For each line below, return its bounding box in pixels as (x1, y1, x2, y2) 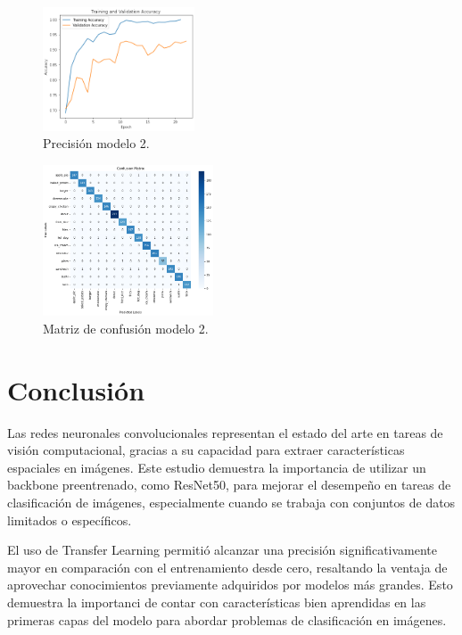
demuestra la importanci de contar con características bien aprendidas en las (7, 592, 426, 611)
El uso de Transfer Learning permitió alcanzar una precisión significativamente (7, 540, 438, 559)
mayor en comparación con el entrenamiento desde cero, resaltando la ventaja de (7, 557, 448, 576)
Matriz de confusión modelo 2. (43, 318, 209, 337)
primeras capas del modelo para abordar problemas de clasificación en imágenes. (7, 610, 447, 629)
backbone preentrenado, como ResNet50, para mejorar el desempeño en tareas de (7, 475, 451, 494)
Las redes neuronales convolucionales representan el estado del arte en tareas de (7, 423, 443, 441)
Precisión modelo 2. (43, 134, 150, 153)
